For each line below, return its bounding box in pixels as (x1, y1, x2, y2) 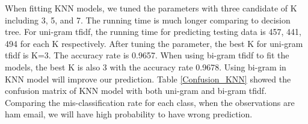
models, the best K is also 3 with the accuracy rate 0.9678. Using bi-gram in (5, 60, 286, 73)
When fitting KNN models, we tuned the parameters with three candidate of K (5, 2, 297, 14)
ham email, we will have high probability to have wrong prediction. (5, 108, 253, 120)
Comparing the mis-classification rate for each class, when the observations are (5, 96, 295, 108)
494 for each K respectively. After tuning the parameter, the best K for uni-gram (5, 37, 303, 49)
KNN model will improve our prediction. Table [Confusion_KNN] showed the (5, 72, 291, 85)
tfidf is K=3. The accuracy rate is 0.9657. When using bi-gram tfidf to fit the (5, 49, 289, 61)
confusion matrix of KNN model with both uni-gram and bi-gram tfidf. (5, 84, 267, 97)
